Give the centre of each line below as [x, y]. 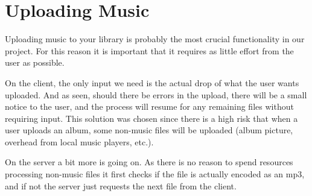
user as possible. [35, 62]
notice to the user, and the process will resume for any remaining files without [149, 106]
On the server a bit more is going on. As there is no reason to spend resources [149, 162]
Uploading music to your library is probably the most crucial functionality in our [155, 39]
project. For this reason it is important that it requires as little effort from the [149, 50]
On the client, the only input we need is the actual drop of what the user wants [152, 82]
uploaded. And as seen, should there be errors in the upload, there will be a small [156, 94]
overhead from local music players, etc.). [79, 141]
